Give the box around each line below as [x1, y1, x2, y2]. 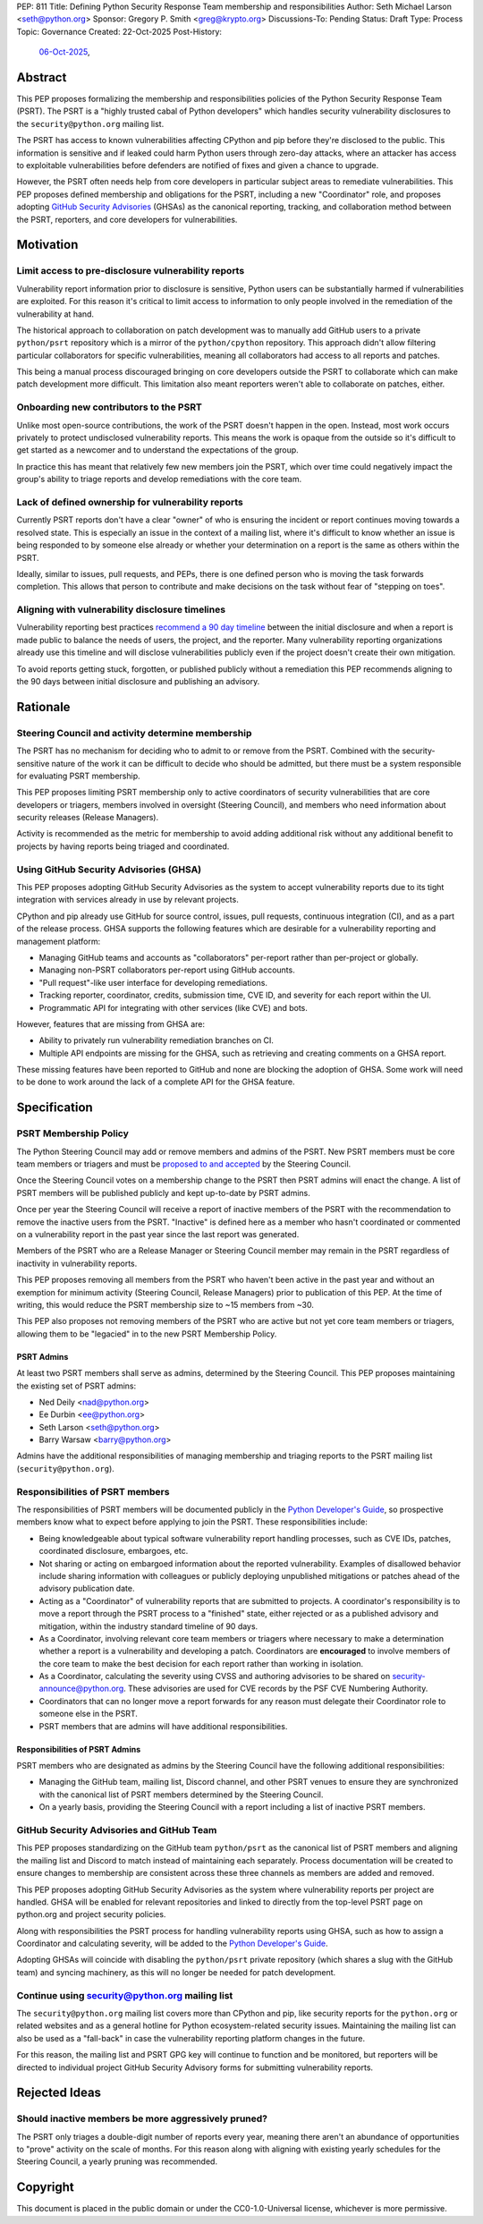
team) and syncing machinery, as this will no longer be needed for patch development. [16, 1966, 336, 1977]
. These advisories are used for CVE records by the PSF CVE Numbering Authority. [123, 1683, 428, 1694]
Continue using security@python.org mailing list [16, 1989, 233, 2001]
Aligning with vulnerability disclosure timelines [16, 604, 226, 616]
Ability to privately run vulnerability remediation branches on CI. [38, 1035, 275, 1046]
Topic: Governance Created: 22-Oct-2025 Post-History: [16, 26, 223, 37]
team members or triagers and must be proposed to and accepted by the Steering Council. [16, 1159, 352, 1169]
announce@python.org [38, 1683, 124, 1694]
